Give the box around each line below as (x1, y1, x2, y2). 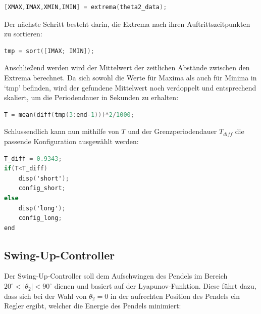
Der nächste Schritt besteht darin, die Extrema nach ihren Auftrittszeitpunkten (4, 18, 250, 29)
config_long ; (18, 214, 62, 222)
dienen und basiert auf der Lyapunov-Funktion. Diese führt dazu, (54, 281, 256, 291)
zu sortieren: (4, 28, 42, 39)
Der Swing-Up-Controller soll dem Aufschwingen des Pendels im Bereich (4, 271, 228, 281)
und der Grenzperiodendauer (128, 126, 217, 137)
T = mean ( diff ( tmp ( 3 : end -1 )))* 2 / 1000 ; (4, 111, 134, 118)
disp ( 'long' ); (18, 204, 66, 212)
